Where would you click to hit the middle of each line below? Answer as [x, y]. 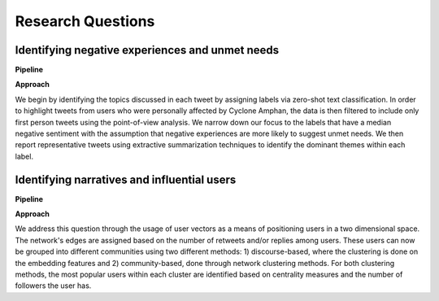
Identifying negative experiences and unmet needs [147, 50]
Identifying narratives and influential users [126, 179]
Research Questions [85, 21]
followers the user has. [53, 286]
